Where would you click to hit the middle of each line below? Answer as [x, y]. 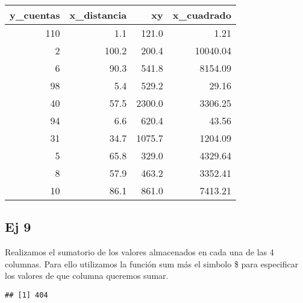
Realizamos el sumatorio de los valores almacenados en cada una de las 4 [139, 252]
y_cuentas [35, 15]
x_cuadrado [202, 15]
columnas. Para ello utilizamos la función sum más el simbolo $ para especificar [152, 263]
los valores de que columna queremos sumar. [87, 276]
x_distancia [98, 15]
